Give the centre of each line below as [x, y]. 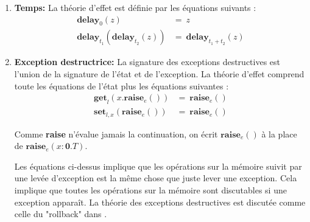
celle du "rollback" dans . [61, 214]
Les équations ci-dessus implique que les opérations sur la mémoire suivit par [158, 166]
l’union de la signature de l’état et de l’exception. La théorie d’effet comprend [159, 74]
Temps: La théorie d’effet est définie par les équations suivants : [135, 7]
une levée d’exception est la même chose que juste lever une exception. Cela [156, 178]
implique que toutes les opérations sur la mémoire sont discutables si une [150, 189]
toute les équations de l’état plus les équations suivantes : [122, 85]
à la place [279, 134]
